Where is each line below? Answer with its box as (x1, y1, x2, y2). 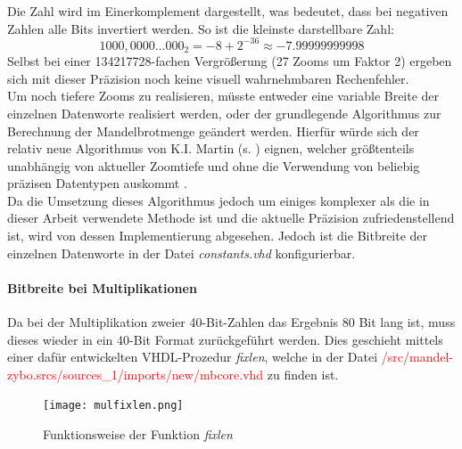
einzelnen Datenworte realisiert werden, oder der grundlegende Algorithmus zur (7, 103, 441, 122)
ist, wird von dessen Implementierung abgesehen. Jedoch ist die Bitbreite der (7, 226, 428, 245)
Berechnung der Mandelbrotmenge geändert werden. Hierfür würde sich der (7, 121, 419, 140)
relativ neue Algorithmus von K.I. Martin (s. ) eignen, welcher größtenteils (7, 139, 415, 158)
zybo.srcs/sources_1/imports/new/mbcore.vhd (7, 364, 264, 383)
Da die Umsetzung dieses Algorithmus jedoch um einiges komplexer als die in (7, 191, 430, 209)
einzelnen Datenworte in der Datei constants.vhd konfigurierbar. (7, 243, 356, 262)
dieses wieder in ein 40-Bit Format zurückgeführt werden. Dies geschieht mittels (7, 330, 443, 348)
